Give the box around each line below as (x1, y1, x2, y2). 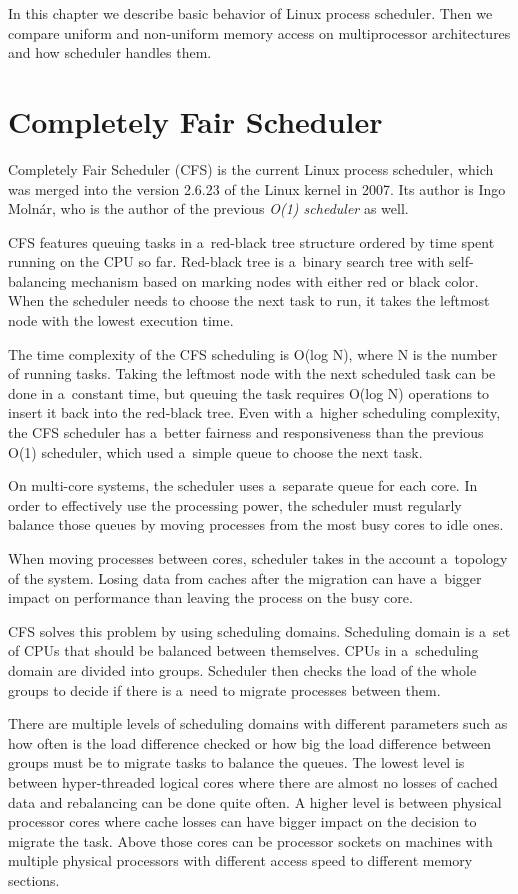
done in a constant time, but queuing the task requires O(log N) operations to (8, 382, 490, 403)
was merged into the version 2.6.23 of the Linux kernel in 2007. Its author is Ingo (8, 178, 506, 199)
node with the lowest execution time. (8, 310, 234, 331)
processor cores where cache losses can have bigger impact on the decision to (8, 811, 477, 832)
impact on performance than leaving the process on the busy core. (8, 587, 413, 608)
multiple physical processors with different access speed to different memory (8, 850, 473, 871)
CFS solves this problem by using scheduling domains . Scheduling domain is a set (8, 620, 511, 641)
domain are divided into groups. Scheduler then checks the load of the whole (8, 659, 477, 680)
